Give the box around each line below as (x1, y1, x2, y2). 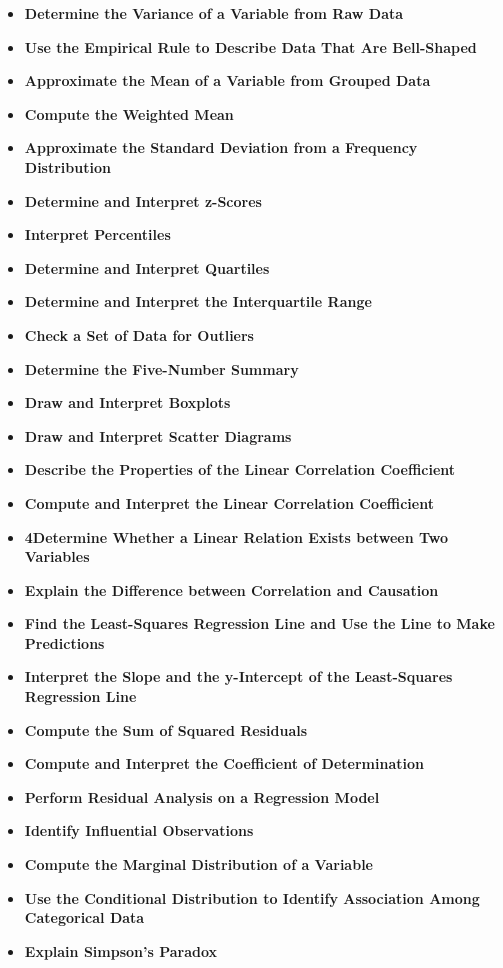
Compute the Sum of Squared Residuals (24, 719, 308, 740)
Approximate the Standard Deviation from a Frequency (24, 137, 418, 158)
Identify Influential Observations (24, 820, 254, 841)
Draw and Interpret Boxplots (24, 392, 231, 413)
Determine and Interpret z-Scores (24, 190, 262, 211)
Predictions (24, 632, 105, 653)
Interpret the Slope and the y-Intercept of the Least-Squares (24, 666, 453, 687)
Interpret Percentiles (24, 224, 171, 245)
